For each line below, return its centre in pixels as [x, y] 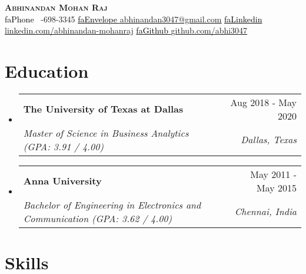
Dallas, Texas [269, 140]
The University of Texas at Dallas [103, 109]
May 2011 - [273, 174]
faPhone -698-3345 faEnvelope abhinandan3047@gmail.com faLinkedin [134, 19]
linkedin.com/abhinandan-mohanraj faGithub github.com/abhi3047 [126, 30]
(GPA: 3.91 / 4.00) [63, 146]
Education [47, 70]
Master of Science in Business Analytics [106, 133]
